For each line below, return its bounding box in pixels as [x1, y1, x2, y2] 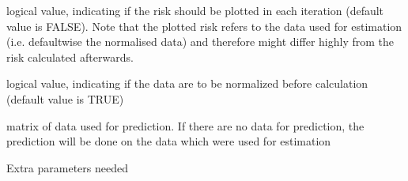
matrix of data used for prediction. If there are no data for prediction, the [6, 117, 365, 134]
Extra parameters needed [6, 159, 128, 175]
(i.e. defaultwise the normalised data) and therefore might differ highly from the [6, 33, 394, 50]
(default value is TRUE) [6, 90, 124, 107]
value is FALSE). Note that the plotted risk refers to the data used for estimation [6, 17, 402, 34]
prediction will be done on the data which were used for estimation [6, 133, 331, 149]
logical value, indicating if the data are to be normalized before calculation [6, 75, 368, 92]
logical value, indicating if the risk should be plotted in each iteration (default [6, 2, 384, 18]
